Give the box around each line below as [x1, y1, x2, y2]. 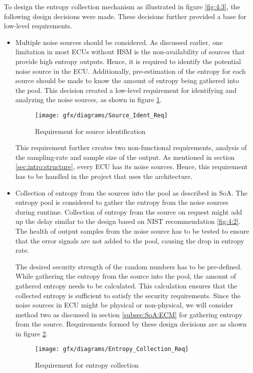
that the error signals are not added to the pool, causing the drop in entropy [15, 235, 244, 245]
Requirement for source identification [35, 126, 146, 136]
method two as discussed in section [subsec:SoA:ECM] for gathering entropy [15, 309, 243, 319]
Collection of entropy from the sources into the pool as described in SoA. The [15, 187, 248, 197]
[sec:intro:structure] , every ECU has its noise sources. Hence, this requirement [15, 161, 248, 172]
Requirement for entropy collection [35, 360, 139, 370]
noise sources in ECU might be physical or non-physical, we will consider [15, 300, 234, 310]
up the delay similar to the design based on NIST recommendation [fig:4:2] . [15, 216, 241, 226]
